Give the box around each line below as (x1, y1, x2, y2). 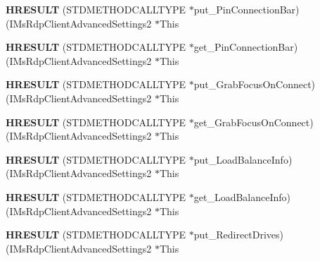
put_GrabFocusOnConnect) (193, 77, 316, 92)
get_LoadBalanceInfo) (193, 189, 291, 204)
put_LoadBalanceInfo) (193, 152, 293, 166)
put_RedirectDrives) (193, 227, 284, 242)
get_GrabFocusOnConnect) (193, 114, 314, 129)
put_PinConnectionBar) (193, 2, 300, 16)
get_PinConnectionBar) (193, 40, 298, 54)
